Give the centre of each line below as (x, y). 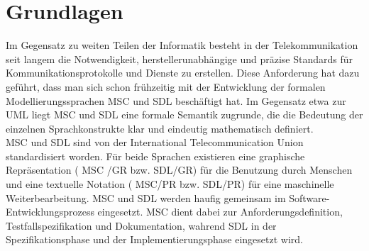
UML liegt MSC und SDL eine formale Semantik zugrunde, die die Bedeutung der (184, 115)
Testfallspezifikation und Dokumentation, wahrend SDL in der (141, 225)
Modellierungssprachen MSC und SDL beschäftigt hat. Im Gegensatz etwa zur (176, 100)
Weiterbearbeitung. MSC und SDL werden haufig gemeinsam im (146, 197)
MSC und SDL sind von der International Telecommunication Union (155, 142)
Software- (309, 197)
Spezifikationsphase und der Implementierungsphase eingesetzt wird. (154, 239)
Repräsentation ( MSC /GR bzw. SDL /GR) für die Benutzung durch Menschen (179, 170)
